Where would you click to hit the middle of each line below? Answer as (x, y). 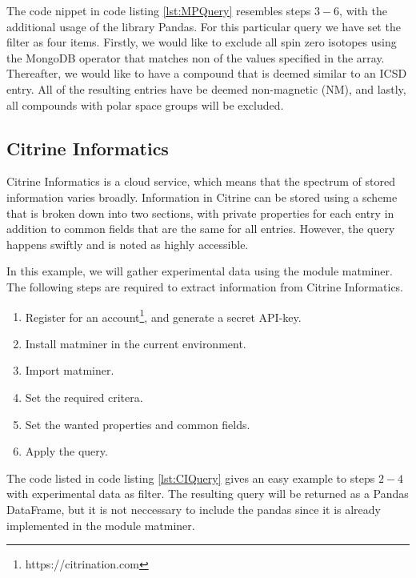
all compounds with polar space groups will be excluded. (145, 104)
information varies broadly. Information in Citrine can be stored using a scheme (202, 197)
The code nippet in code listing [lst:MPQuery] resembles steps (159, 10)
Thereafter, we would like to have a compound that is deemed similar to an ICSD (207, 73)
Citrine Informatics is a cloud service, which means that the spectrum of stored (201, 181)
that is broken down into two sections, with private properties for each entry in (200, 213)
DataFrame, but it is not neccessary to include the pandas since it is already (194, 509)
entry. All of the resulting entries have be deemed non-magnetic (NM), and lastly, (206, 88)
